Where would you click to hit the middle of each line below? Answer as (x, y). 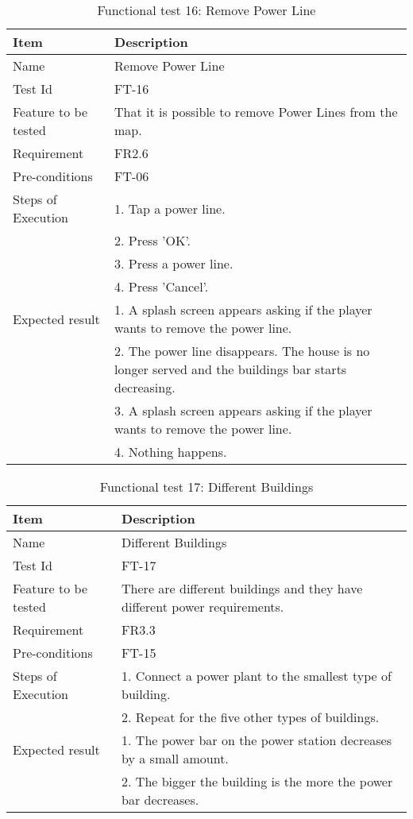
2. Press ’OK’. (153, 240)
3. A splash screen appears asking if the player (243, 410)
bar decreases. (160, 800)
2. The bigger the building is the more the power (257, 781)
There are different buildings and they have (242, 588)
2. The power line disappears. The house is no (242, 351)
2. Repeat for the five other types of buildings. (251, 717)
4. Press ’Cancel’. (162, 286)
